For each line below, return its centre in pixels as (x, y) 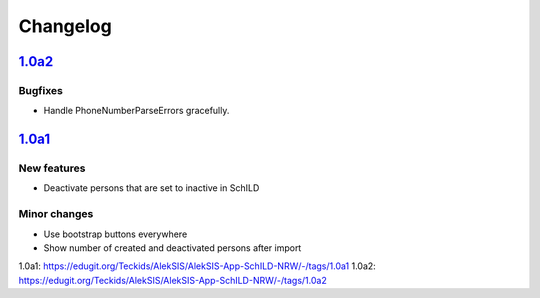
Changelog (65, 26)
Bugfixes (41, 90)
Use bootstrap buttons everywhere (115, 234)
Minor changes (56, 214)
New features (52, 168)
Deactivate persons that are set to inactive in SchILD (151, 188)
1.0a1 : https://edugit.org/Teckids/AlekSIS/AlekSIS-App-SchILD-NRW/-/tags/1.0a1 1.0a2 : (197, 266)
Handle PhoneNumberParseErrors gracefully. (136, 111)
